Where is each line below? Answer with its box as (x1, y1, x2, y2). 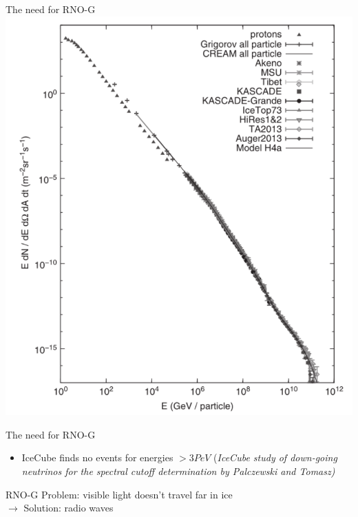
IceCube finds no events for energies (21, 450, 173, 465)
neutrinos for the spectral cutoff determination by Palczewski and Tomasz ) (21, 463, 335, 478)
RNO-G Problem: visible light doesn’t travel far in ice (6, 487, 233, 501)
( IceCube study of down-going (213, 450, 337, 465)
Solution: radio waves (23, 500, 114, 515)
